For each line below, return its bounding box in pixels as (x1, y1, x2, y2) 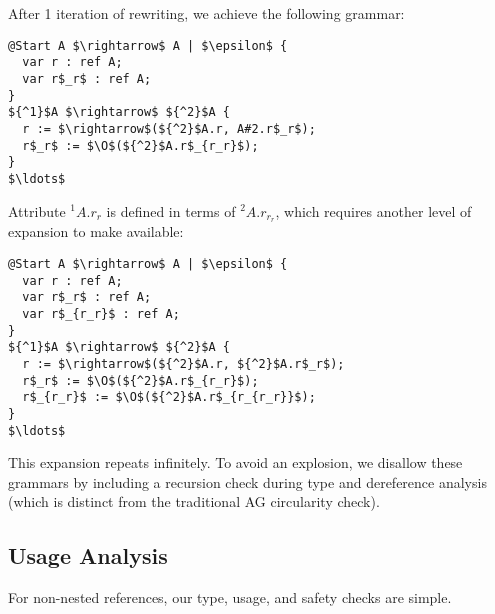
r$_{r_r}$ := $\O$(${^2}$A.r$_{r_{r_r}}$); (22, 390, 316, 405)
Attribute (8, 200, 66, 221)
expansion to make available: (8, 221, 184, 242)
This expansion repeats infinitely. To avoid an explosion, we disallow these (8, 452, 463, 473)
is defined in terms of (106, 200, 236, 221)
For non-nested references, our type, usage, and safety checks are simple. (8, 587, 452, 608)
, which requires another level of (275, 200, 472, 221)
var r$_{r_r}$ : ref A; (22, 306, 180, 321)
